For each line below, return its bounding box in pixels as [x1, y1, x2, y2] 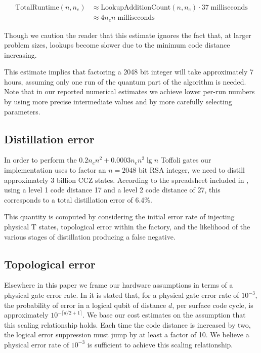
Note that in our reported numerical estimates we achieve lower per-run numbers [4, 86, 255, 97]
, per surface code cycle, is [172, 299, 253, 310]
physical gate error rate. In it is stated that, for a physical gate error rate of [4, 290, 239, 300]
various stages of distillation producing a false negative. [4, 231, 176, 242]
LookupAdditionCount [101, 4, 171, 12]
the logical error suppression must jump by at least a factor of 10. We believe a [4, 329, 249, 340]
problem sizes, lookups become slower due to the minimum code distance [4, 40, 230, 50]
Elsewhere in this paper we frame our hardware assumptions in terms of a [4, 280, 233, 290]
